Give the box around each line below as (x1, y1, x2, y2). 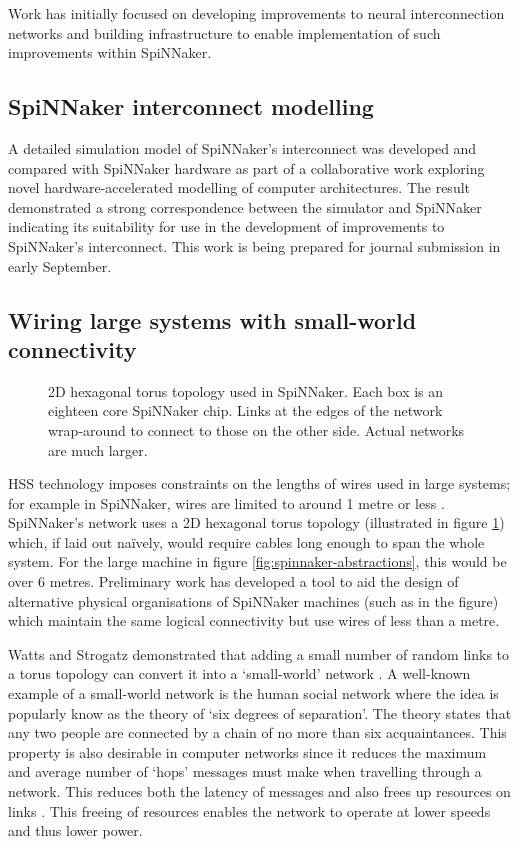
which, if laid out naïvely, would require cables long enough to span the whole (8, 531, 485, 552)
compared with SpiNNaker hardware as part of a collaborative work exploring (8, 157, 485, 178)
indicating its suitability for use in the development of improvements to (8, 216, 445, 237)
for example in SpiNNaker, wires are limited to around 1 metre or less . (8, 492, 445, 513)
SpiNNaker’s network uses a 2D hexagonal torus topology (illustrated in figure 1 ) (8, 512, 505, 533)
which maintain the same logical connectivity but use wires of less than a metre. (8, 610, 500, 631)
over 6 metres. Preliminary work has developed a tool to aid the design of (8, 571, 459, 592)
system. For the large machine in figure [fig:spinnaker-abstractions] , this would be (8, 551, 507, 572)
